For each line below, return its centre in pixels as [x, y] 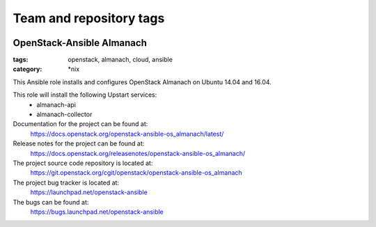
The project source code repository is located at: [83, 163]
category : [28, 69]
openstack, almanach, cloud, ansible [120, 60]
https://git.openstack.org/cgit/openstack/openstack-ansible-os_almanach [136, 173]
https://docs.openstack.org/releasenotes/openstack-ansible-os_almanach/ [138, 153]
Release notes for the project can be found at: [79, 143]
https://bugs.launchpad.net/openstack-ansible [97, 212]
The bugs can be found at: [51, 202]
